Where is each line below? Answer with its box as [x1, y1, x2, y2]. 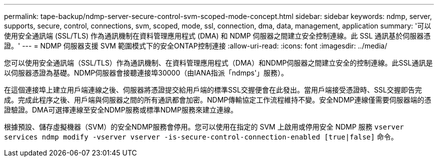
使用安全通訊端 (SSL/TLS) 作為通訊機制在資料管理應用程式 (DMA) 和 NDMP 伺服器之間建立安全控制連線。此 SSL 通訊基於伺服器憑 [4, 31, 431, 40]
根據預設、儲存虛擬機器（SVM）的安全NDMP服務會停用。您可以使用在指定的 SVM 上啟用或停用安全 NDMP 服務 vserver [4, 122, 404, 131]
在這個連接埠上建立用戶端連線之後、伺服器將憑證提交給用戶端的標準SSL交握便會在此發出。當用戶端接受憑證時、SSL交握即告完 [4, 85, 422, 94]
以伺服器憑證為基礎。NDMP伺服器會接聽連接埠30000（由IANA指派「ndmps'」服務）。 [4, 68, 288, 77]
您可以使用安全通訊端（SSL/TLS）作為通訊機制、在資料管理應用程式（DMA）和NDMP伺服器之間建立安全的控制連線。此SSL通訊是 [4, 58, 433, 67]
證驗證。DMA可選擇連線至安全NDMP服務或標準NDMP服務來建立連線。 [4, 105, 237, 114]
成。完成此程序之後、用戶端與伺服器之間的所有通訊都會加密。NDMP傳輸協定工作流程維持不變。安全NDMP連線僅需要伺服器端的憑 [4, 95, 431, 104]
